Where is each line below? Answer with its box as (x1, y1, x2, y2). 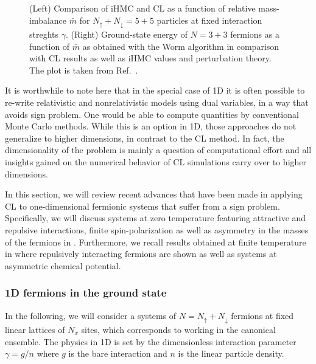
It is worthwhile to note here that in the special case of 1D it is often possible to (5, 84, 305, 97)
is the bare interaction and (68, 347, 167, 360)
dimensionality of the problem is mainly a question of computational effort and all (5, 143, 312, 156)
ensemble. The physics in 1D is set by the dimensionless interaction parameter (5, 335, 297, 348)
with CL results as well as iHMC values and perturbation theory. (29, 52, 272, 64)
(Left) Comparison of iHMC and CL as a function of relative (29, 2, 256, 14)
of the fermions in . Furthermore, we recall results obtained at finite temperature (5, 235, 306, 248)
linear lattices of (5, 323, 65, 335)
